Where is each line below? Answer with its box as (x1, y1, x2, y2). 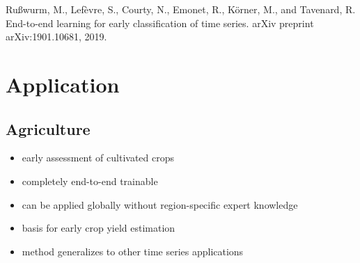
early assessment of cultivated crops (22, 150, 174, 165)
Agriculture (6, 118, 91, 139)
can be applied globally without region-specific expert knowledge (22, 197, 298, 212)
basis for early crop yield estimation (22, 221, 175, 235)
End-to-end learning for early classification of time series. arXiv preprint (6, 15, 314, 30)
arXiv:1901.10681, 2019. (6, 29, 107, 44)
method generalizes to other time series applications (22, 244, 244, 258)
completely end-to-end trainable (22, 173, 158, 188)
